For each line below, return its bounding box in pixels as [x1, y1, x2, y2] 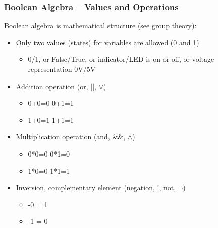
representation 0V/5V [28, 64, 96, 74]
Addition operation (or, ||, [16, 81, 96, 91]
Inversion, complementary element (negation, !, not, [16, 182, 176, 193]
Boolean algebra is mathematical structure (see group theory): [4, 20, 197, 31]
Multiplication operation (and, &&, [16, 131, 126, 142]
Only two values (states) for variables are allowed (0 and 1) [16, 37, 199, 47]
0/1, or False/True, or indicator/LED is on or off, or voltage [28, 54, 214, 64]
